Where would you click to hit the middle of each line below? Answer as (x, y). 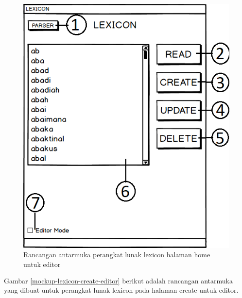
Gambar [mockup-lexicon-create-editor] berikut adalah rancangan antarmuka (118, 280)
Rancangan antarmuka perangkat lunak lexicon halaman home (117, 255)
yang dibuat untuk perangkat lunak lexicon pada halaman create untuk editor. (121, 290)
